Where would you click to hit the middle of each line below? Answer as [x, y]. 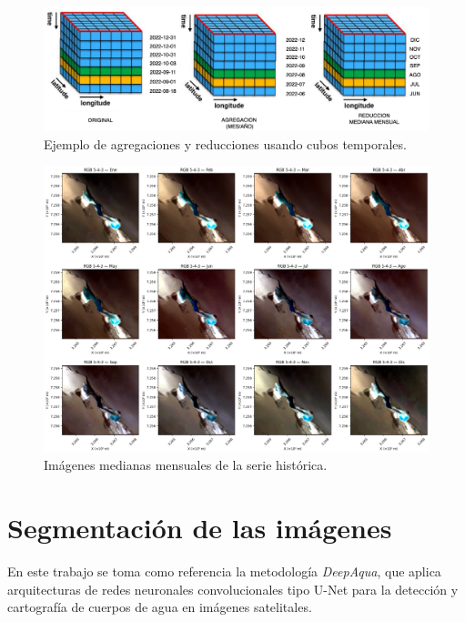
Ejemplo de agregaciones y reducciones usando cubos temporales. [225, 143]
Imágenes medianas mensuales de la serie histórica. [186, 465]
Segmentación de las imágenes [200, 528]
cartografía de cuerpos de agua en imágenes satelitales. [160, 607]
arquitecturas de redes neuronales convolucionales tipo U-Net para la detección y [233, 589]
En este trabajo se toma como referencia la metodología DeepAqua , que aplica [224, 571]
